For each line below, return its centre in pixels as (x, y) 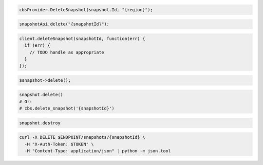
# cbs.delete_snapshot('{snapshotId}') (67, 109)
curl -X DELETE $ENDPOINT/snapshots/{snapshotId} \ (82, 137)
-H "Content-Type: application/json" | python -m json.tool (98, 151)
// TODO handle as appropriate (67, 52)
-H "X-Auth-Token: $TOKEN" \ (59, 144)
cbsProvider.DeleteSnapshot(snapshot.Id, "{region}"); (86, 9)
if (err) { (38, 46)
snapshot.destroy (40, 123)
